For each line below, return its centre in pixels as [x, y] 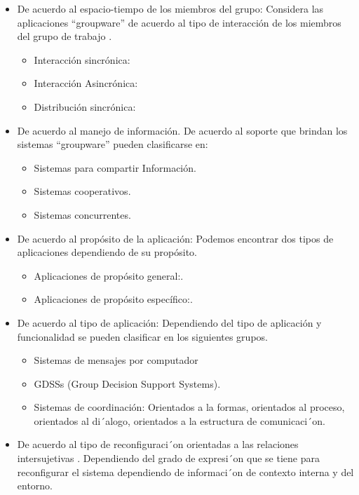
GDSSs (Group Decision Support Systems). [127, 383]
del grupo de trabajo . [65, 36]
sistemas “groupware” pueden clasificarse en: [113, 144]
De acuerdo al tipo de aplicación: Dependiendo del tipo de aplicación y [169, 322]
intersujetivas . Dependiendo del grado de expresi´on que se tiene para [168, 458]
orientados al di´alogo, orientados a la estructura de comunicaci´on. [179, 420]
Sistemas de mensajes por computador [116, 360]
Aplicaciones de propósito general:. [109, 275]
